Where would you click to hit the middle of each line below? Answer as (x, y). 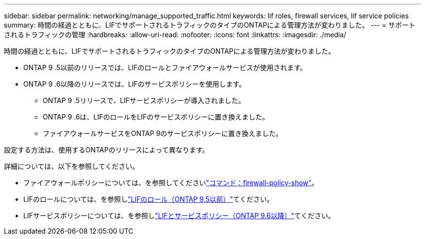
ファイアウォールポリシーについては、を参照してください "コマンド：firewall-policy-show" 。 (171, 183)
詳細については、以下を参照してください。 (72, 166)
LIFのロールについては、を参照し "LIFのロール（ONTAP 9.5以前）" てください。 (148, 199)
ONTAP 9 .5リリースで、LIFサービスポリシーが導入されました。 (144, 100)
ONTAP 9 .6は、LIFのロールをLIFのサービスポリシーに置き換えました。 (156, 117)
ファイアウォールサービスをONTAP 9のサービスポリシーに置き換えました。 (163, 133)
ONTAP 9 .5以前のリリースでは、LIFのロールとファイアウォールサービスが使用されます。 (165, 67)
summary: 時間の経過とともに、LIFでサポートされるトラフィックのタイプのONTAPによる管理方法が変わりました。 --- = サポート (210, 25)
